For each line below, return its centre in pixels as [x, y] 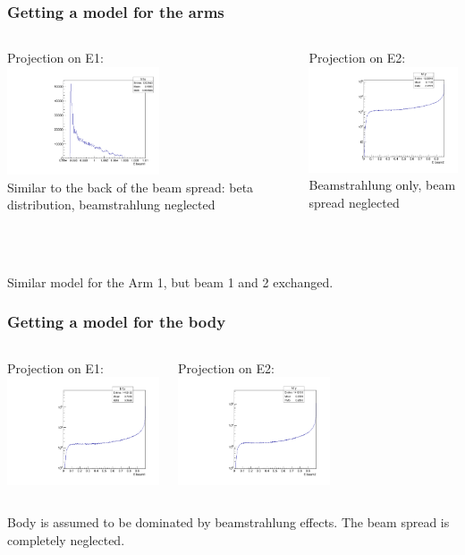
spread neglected [354, 202]
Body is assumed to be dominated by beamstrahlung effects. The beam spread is [228, 522]
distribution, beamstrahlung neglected [111, 205]
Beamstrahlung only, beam [382, 185]
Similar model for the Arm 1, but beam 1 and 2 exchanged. [170, 282]
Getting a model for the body [117, 322]
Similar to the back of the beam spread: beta [131, 187]
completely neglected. [66, 539]
